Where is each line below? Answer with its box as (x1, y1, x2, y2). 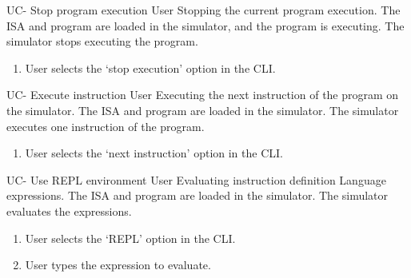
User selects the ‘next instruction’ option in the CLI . (25, 145, 284, 161)
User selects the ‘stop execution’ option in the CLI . (25, 59, 276, 76)
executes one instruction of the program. (6, 117, 205, 134)
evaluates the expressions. (6, 202, 132, 219)
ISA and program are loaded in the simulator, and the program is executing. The (6, 17, 405, 34)
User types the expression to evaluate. (25, 256, 211, 273)
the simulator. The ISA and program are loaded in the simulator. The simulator (6, 101, 399, 118)
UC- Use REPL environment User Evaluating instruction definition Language (6, 171, 386, 188)
